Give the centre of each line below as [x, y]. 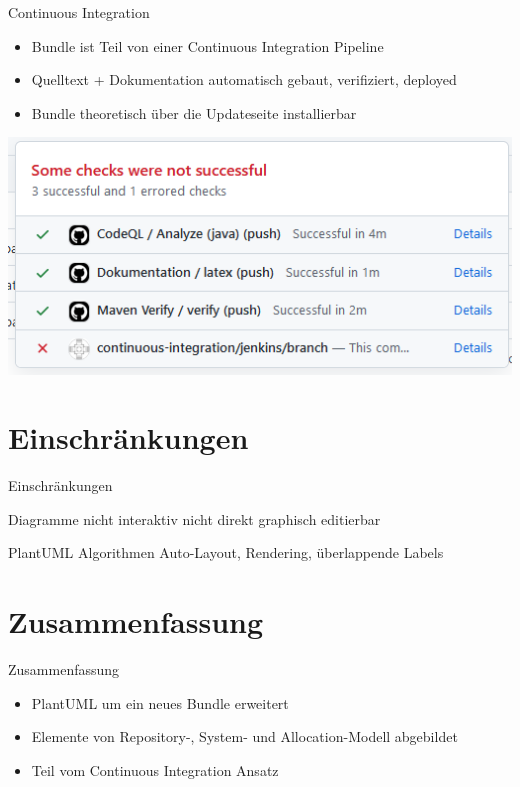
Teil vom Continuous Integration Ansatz [155, 769]
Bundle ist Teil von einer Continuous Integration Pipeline [207, 45]
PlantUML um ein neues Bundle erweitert [160, 702]
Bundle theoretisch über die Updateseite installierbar [194, 112]
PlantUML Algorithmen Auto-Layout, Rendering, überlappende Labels [226, 552]
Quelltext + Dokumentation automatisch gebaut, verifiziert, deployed [244, 79]
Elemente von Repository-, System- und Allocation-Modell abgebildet [244, 736]
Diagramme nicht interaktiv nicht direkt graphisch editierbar [194, 518]
